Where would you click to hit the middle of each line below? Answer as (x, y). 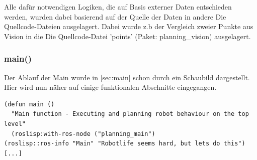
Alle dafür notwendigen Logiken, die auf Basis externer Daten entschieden (118, 7)
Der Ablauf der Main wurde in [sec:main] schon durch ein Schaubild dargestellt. (127, 77)
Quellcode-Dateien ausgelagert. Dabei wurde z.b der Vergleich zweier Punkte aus (129, 26)
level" (15, 124)
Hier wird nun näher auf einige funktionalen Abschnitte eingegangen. (110, 87)
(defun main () (29, 104)
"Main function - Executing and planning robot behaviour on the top (130, 114)
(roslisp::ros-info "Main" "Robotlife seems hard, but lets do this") (125, 144)
